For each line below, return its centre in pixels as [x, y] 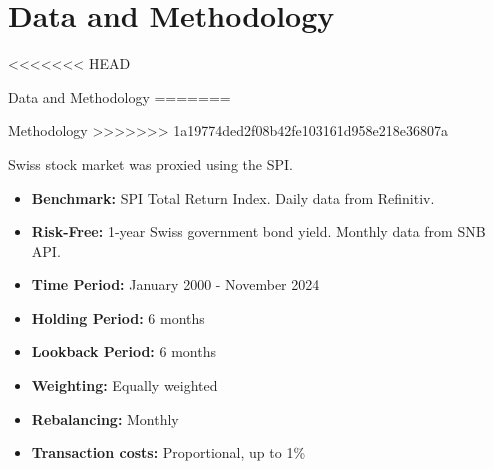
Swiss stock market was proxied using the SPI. [150, 163]
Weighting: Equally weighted [124, 385]
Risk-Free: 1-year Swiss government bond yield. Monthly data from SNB [258, 231]
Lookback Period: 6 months [123, 351]
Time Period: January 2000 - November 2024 [175, 284]
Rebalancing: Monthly [105, 418]
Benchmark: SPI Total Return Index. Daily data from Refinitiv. [233, 197]
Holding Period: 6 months [118, 317]
